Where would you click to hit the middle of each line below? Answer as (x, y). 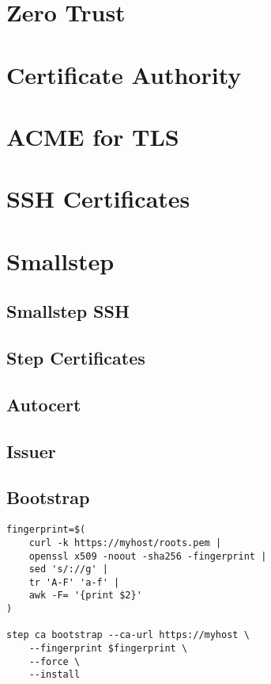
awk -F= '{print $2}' (85, 596)
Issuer (31, 451)
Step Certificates (76, 358)
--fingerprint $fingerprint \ (108, 649)
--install (55, 675)
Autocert (44, 404)
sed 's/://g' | (68, 569)
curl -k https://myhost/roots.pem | (125, 543)
